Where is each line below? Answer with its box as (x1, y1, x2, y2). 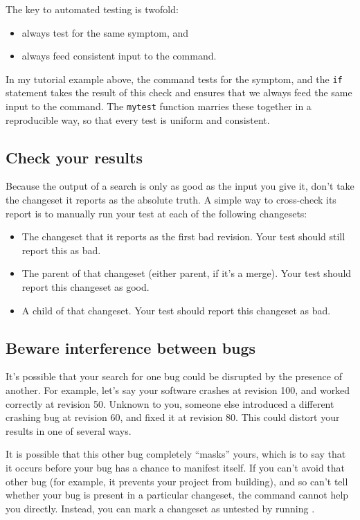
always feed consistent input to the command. (21, 48, 217, 63)
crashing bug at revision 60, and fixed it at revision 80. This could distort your (6, 410, 340, 424)
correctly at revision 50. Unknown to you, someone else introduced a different (6, 396, 334, 411)
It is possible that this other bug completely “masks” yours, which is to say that (6, 447, 346, 461)
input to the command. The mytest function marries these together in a (6, 99, 312, 114)
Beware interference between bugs (6, 337, 256, 358)
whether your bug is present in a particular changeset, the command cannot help (6, 487, 349, 502)
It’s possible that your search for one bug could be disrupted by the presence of (6, 369, 342, 384)
